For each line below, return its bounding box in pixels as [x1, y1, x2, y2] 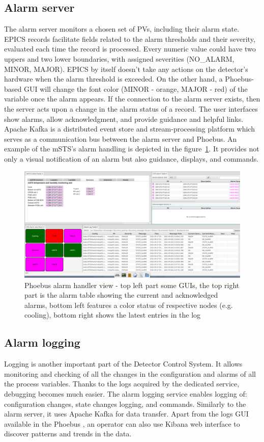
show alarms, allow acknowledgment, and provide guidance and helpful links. [4, 113, 244, 124]
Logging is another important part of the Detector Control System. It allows [4, 358, 243, 369]
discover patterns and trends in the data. [4, 428, 132, 439]
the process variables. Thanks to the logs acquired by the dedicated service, [4, 378, 240, 389]
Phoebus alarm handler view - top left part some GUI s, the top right [24, 279, 240, 290]
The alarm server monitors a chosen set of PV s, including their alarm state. [4, 23, 240, 34]
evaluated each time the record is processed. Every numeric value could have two [4, 43, 256, 54]
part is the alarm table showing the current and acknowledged [24, 290, 218, 300]
